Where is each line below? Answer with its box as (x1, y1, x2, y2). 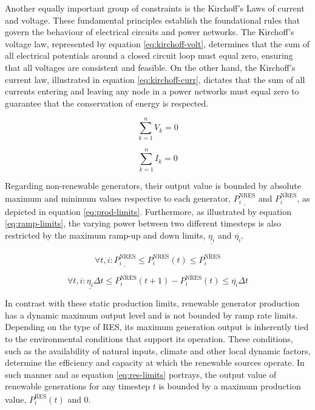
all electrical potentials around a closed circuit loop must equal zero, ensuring (5, 49, 293, 62)
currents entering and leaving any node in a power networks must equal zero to (5, 85, 299, 98)
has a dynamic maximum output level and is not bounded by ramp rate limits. (5, 308, 298, 321)
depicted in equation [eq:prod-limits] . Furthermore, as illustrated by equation (5, 205, 292, 217)
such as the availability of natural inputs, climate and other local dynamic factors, (5, 344, 311, 357)
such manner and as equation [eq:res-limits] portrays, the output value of (5, 368, 277, 380)
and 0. (67, 392, 91, 405)
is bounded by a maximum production (158, 380, 301, 392)
